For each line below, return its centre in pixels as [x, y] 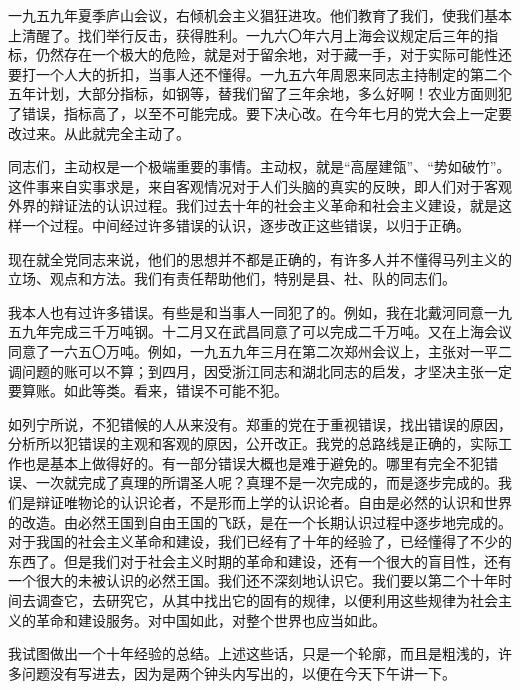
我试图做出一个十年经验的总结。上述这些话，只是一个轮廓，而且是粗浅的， [253, 653]
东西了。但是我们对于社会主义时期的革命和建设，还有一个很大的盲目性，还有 [260, 560]
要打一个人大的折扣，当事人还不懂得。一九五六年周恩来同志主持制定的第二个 [260, 73]
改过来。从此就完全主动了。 [99, 132]
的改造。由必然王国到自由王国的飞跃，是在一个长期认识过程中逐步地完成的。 [260, 521]
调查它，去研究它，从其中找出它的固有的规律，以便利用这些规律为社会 [266, 600]
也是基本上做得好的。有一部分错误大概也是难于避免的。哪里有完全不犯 [252, 462]
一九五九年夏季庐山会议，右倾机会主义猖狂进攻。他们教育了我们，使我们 [246, 15]
